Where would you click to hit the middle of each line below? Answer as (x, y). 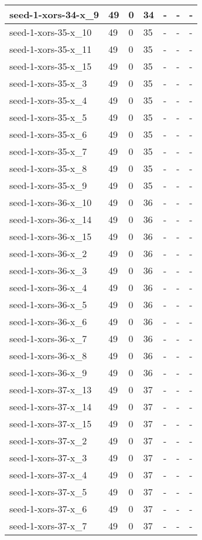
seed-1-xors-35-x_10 (51, 32)
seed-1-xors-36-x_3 (48, 270)
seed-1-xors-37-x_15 (51, 423)
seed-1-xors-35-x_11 (51, 49)
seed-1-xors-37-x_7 (48, 526)
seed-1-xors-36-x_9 (48, 372)
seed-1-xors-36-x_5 (48, 304)
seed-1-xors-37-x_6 (48, 509)
